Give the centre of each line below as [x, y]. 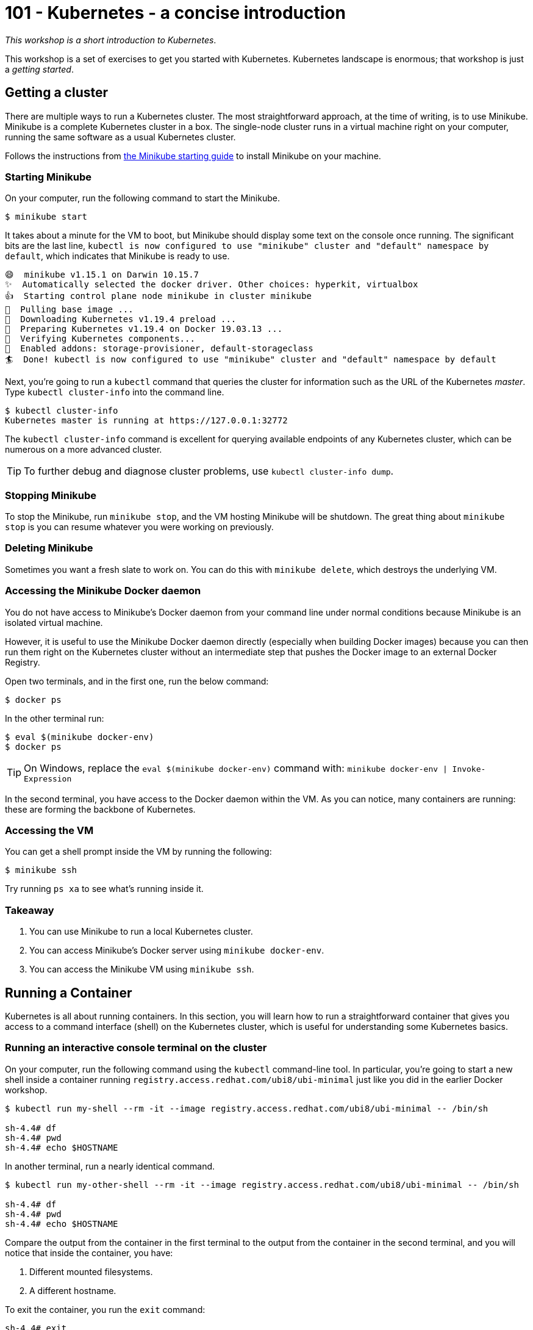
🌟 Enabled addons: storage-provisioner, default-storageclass [159, 349]
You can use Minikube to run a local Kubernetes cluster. [141, 932]
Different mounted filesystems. [91, 1271]
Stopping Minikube [51, 495]
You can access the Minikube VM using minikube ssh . [142, 969]
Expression [48, 778]
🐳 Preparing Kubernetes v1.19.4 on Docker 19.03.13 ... [144, 329]
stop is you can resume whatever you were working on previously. [139, 527]
